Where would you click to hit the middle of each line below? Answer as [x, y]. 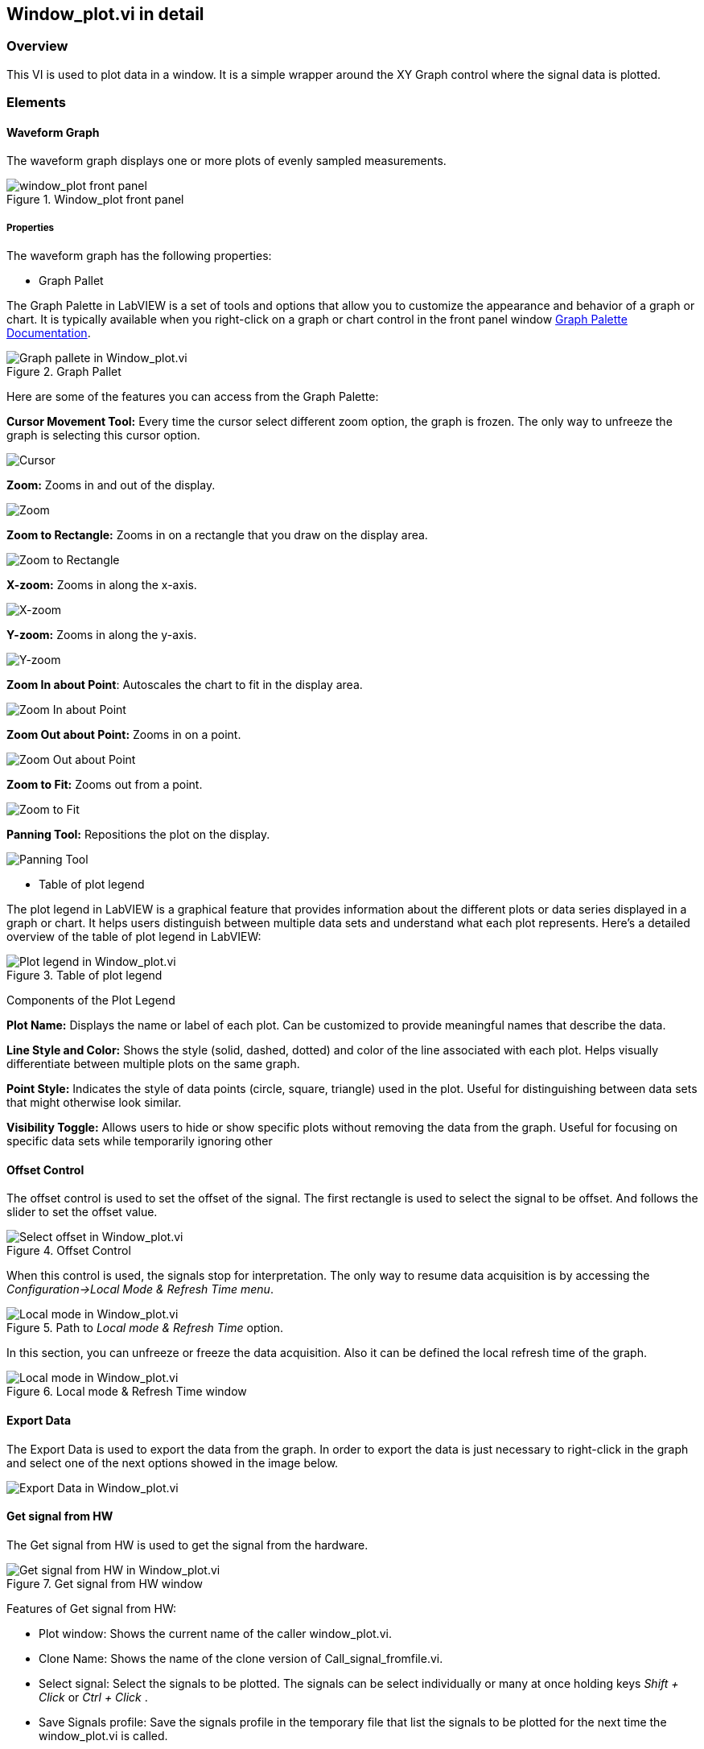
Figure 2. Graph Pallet [64, 372]
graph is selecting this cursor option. [103, 435]
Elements [37, 103]
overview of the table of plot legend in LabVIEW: [134, 937]
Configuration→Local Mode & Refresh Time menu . [140, 1289]
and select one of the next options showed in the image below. [173, 1462]
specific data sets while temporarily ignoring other [140, 1141]
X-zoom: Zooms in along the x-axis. [102, 585]
